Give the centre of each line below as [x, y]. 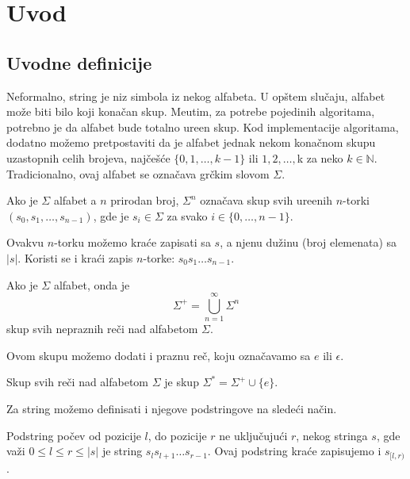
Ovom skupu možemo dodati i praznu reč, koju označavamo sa [159, 355]
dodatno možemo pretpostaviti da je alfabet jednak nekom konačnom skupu [191, 142]
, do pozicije [177, 435]
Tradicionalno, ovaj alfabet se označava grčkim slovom [138, 173]
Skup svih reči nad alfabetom [78, 382]
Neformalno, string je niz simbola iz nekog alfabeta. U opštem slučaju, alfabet [196, 96]
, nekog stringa [332, 435]
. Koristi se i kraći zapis [75, 257]
